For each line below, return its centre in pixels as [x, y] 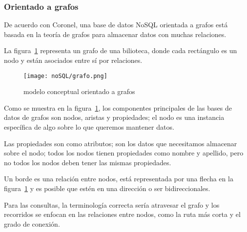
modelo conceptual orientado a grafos [79, 91]
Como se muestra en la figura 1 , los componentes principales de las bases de [118, 107]
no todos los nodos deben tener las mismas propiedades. [88, 162]
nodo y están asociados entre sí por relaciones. [73, 60]
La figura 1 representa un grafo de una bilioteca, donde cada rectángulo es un [121, 50]
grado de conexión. [32, 223]
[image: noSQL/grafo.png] [65, 76]
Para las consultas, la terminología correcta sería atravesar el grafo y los [112, 204]
